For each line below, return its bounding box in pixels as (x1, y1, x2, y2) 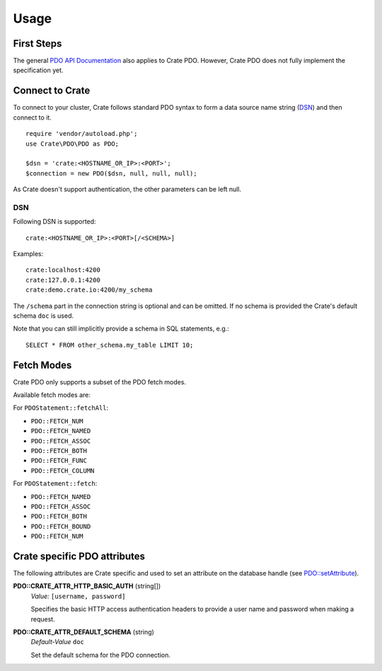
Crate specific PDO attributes (13, 550, 145, 562)
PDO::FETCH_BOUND (30, 522, 91, 530)
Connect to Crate (13, 85, 91, 97)
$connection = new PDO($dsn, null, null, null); (25, 169, 197, 177)
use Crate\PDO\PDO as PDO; (25, 139, 120, 148)
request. (30, 614, 56, 623)
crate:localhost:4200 (25, 266, 100, 274)
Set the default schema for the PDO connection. (30, 650, 171, 659)
